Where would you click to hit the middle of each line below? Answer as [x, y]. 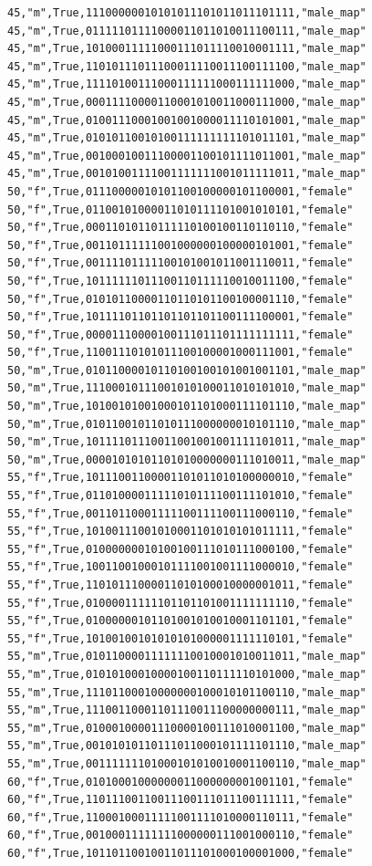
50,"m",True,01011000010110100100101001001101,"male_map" [187, 370]
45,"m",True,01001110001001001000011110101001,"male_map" [187, 120]
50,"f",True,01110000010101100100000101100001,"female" [181, 191]
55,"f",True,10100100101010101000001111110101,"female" [181, 638]
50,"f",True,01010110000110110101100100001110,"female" [181, 299]
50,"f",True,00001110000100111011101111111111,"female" [181, 334]
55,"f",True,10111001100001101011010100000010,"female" [181, 478]
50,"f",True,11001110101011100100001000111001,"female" [181, 353]
